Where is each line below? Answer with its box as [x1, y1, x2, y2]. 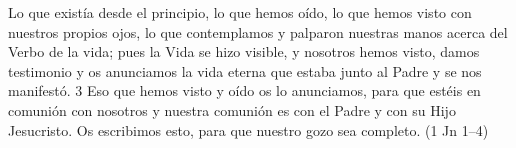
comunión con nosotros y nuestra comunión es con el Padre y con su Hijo [8, 99, 456, 120]
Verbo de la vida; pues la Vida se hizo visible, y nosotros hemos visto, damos [8, 41, 480, 62]
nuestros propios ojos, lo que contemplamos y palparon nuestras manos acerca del [8, 21, 508, 42]
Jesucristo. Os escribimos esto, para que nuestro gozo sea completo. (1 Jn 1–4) [8, 119, 489, 140]
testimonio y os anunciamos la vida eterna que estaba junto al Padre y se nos [8, 60, 482, 81]
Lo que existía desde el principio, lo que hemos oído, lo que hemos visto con [8, 2, 472, 22]
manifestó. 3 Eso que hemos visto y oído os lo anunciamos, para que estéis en [8, 80, 481, 101]
